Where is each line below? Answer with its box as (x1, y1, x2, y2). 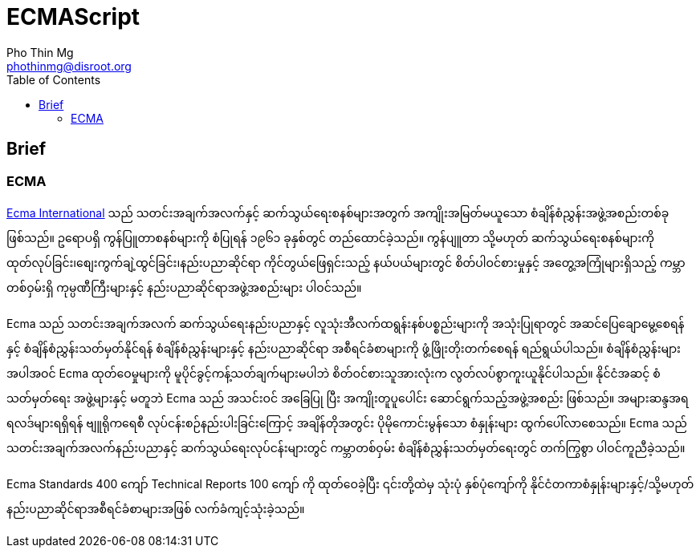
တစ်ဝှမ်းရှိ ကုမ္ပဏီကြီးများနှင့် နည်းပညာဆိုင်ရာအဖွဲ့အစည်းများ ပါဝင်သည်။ (6, 280, 362, 294)
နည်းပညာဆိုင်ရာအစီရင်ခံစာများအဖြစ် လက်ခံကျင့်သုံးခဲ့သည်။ (6, 501, 305, 516)
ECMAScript (6, 3, 140, 30)
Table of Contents (6, 72, 101, 87)
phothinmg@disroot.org (6, 59, 132, 73)
